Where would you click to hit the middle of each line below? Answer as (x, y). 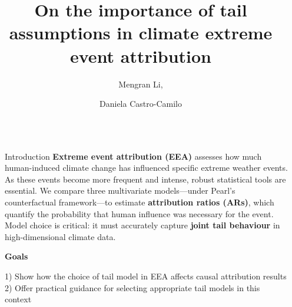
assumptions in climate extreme (141, 33)
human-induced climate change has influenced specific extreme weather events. (146, 168)
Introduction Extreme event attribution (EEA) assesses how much (133, 156)
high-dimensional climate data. (60, 236)
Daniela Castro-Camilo (141, 104)
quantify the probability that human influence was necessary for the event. (139, 213)
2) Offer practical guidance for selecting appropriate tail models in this (132, 287)
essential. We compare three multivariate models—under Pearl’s (120, 190)
